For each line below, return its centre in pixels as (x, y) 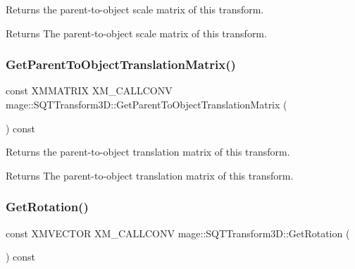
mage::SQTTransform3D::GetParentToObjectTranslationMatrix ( (147, 104)
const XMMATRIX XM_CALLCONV (89, 90)
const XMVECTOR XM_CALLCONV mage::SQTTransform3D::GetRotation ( (178, 233)
